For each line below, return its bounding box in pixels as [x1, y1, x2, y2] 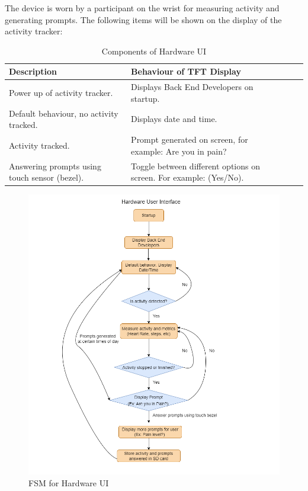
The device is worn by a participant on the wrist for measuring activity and [5, 2, 280, 14]
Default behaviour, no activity [9, 107, 118, 119]
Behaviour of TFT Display [131, 65, 241, 78]
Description [9, 65, 57, 78]
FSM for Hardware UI [28, 476, 109, 489]
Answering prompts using [9, 159, 101, 172]
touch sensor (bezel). [9, 171, 84, 184]
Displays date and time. [131, 113, 217, 125]
